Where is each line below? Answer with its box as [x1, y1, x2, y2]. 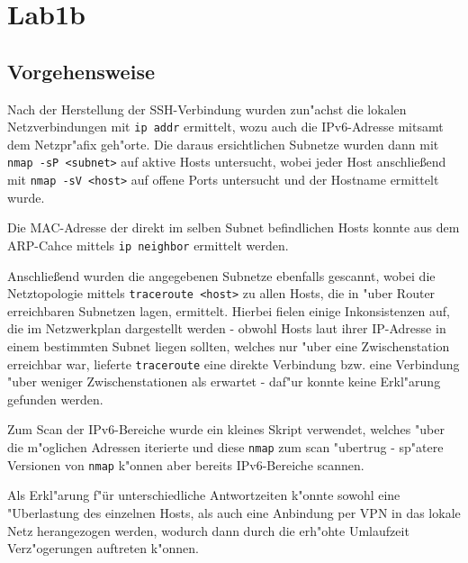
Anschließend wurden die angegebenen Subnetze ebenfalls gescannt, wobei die [7, 266, 436, 285]
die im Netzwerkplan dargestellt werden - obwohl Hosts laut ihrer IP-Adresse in [7, 319, 446, 338]
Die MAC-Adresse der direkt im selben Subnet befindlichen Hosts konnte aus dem [7, 218, 460, 237]
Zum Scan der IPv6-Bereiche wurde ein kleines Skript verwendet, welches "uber [7, 420, 445, 439]
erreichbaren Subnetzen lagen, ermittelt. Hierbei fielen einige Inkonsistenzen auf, [7, 301, 450, 320]
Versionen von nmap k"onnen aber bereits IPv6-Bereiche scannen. [7, 455, 364, 474]
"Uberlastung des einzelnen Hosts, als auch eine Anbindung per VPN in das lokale [7, 503, 461, 522]
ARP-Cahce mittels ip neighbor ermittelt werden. [7, 235, 289, 254]
